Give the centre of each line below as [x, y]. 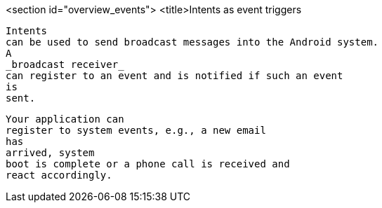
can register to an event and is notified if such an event [174, 76]
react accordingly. [59, 175]
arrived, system [50, 153]
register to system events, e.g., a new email [136, 130]
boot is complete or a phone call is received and [148, 164]
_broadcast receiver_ [65, 64]
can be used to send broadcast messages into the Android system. [192, 42]
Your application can [65, 119]
